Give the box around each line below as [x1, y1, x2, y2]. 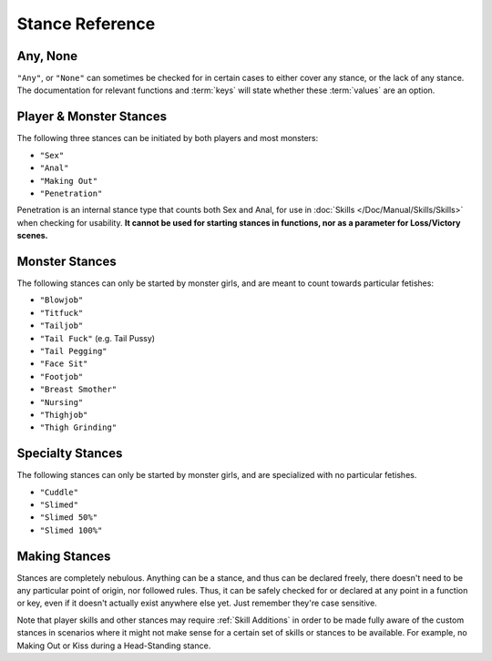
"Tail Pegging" [39, 346, 108, 356]
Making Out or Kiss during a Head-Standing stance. [16, 640, 211, 651]
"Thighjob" [39, 410, 88, 420]
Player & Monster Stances [16, 109, 168, 125]
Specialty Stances [16, 446, 123, 462]
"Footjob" [39, 371, 84, 381]
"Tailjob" [39, 320, 84, 331]
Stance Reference [16, 14, 156, 34]
